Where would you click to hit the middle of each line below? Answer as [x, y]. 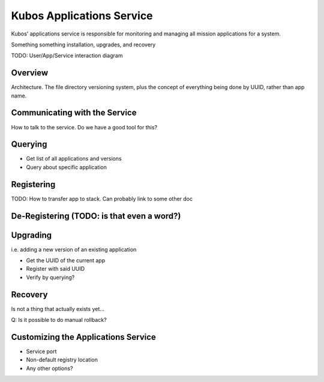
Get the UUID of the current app [65, 260]
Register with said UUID [55, 269]
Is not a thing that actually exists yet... [58, 309]
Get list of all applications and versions [74, 159]
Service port [41, 351]
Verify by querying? [50, 277]
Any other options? [49, 368]
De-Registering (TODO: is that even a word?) [96, 216]
